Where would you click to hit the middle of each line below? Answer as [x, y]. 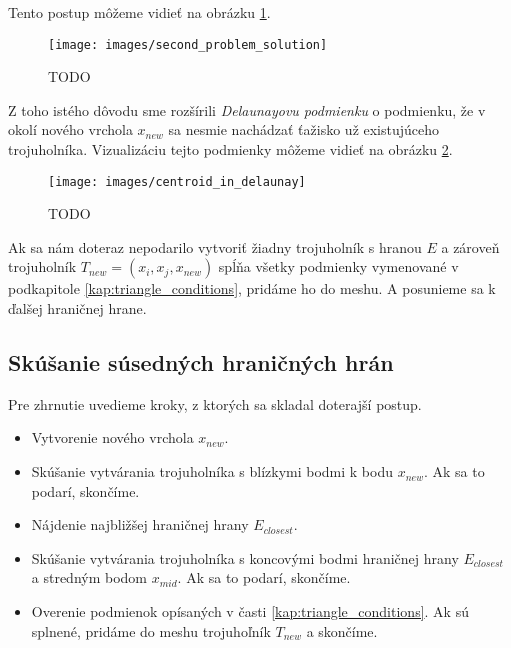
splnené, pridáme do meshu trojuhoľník [151, 630]
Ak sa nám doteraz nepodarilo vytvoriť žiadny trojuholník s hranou [215, 246]
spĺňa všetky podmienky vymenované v [338, 266]
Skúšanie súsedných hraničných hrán [201, 362]
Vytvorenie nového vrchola [112, 437]
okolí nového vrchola [70, 129]
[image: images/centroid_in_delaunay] [177, 181]
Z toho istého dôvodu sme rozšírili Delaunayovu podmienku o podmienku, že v [247, 109]
